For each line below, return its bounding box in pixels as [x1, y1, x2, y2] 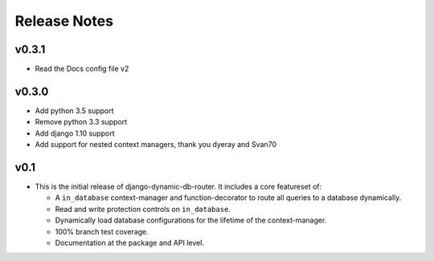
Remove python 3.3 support [35, 117, 128, 127]
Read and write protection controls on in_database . [55, 204, 231, 214]
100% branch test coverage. [55, 226, 149, 236]
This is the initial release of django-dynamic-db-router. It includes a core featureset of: [35, 181, 322, 192]
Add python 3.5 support [35, 105, 114, 116]
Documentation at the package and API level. [55, 238, 205, 247]
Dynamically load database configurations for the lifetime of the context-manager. [55, 215, 327, 225]
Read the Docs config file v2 [35, 64, 129, 74]
